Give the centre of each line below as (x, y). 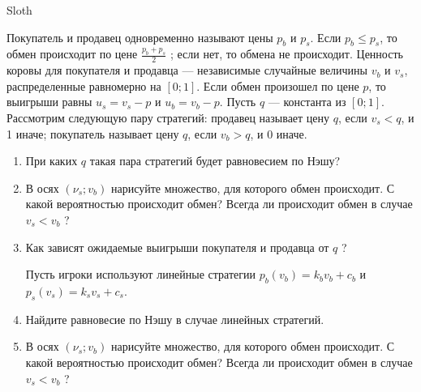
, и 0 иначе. (279, 133)
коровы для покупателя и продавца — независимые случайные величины (187, 70)
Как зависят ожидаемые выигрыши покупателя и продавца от (177, 247)
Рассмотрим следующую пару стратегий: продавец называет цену (168, 117)
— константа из (307, 102)
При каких (52, 161)
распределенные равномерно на (84, 85)
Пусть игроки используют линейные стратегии (141, 274)
